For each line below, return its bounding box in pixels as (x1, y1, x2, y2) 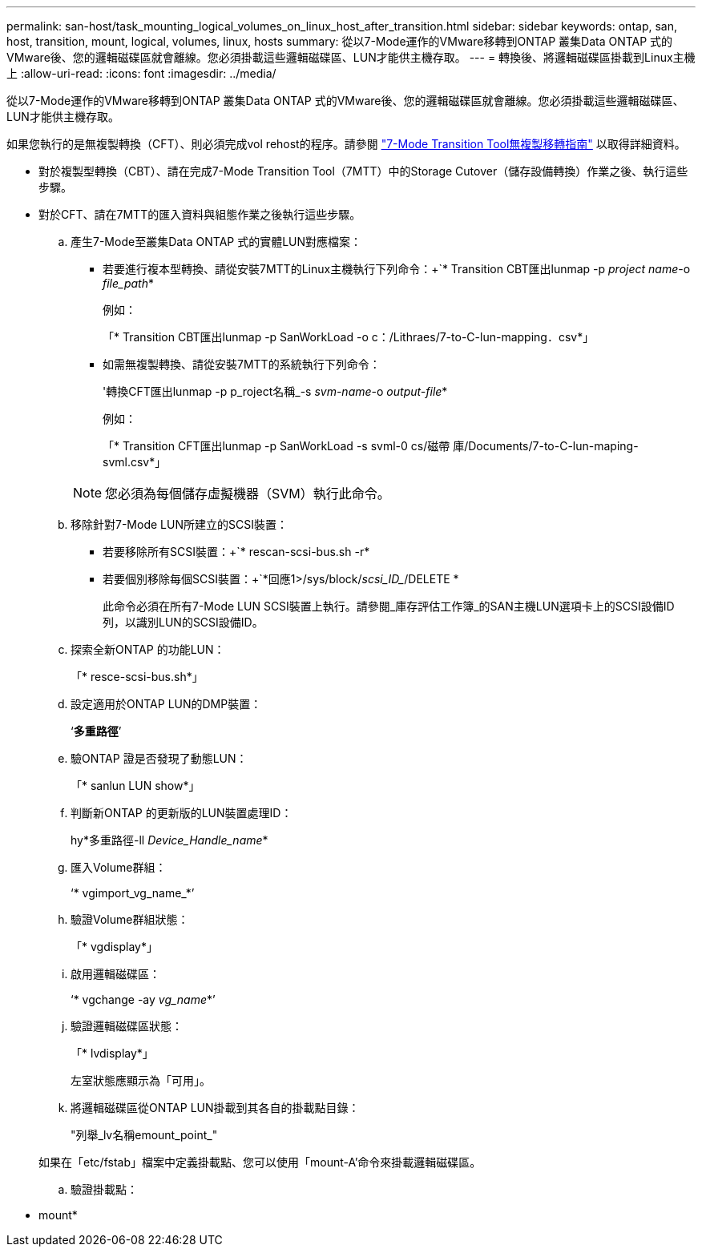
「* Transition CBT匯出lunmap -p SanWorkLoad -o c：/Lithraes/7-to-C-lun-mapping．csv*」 (103, 330, 595, 344)
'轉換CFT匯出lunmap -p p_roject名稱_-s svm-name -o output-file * (103, 385, 448, 398)
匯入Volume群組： (71, 860, 167, 874)
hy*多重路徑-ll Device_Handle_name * (71, 833, 268, 847)
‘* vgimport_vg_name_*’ (71, 886, 195, 900)
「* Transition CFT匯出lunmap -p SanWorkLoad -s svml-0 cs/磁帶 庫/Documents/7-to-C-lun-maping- (103, 439, 639, 453)
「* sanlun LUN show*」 (71, 779, 200, 792)
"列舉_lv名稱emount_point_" (71, 1128, 218, 1142)
